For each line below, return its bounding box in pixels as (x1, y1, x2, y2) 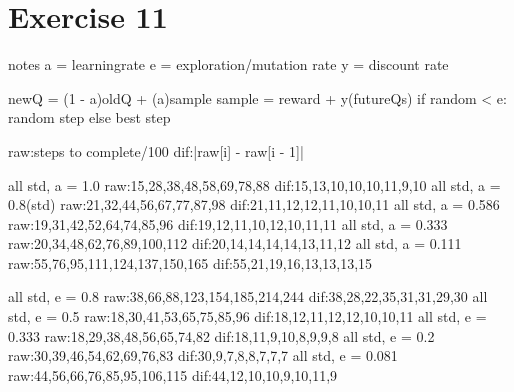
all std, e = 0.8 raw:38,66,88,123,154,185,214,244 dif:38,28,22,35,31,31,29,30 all (8, 286, 488, 307)
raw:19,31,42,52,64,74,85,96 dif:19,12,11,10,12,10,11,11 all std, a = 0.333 (8, 213, 448, 234)
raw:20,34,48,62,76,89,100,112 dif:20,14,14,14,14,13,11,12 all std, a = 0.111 (8, 233, 462, 254)
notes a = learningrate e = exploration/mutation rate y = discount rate (8, 54, 449, 75)
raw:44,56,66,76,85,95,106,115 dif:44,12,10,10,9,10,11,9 (8, 364, 338, 385)
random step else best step (8, 107, 171, 128)
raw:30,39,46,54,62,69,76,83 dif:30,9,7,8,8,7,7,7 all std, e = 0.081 (8, 345, 398, 366)
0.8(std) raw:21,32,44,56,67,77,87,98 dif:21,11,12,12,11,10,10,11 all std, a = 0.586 (8, 194, 500, 215)
